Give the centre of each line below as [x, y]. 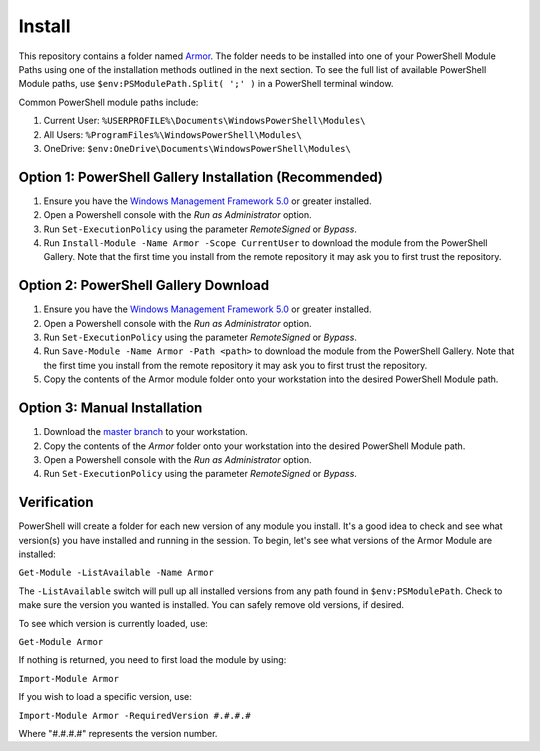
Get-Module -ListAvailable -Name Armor [116, 573]
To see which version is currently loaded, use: [113, 623]
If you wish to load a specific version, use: [105, 697]
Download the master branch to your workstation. [146, 432]
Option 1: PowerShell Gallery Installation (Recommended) [201, 176]
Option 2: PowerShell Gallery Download [144, 285]
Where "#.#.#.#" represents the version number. [118, 733]
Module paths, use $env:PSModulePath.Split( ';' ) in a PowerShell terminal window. [206, 84]
